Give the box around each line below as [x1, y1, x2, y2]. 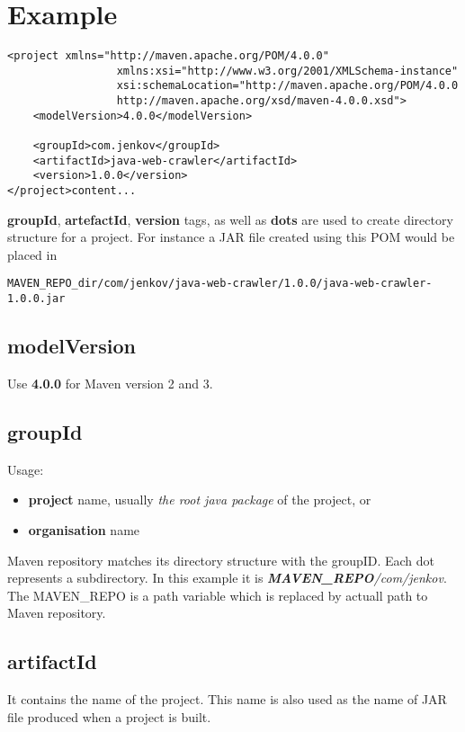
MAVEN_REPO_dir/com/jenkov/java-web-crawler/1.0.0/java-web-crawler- [7, 277, 433, 290]
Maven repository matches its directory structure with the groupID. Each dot [7, 550, 435, 569]
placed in [7, 245, 58, 263]
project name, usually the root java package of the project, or [28, 490, 371, 509]
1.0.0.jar [7, 292, 66, 306]
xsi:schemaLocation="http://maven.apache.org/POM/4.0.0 [116, 79, 459, 93]
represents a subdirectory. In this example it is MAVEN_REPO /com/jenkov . [7, 568, 447, 587]
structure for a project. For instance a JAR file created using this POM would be [7, 228, 455, 246]
